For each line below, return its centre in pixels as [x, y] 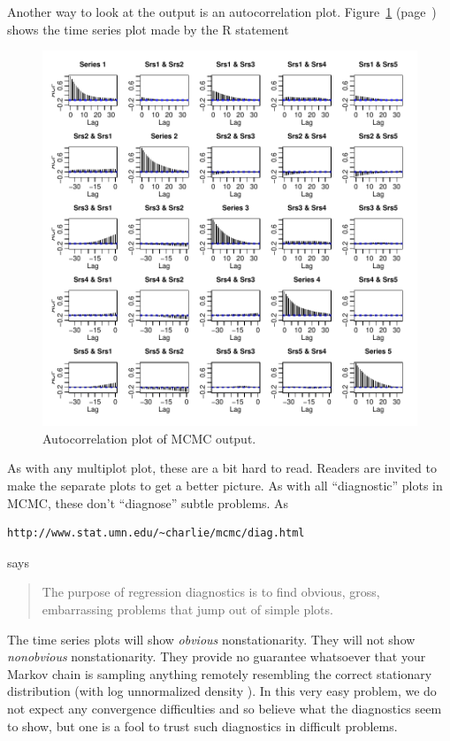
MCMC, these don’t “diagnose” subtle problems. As [148, 502]
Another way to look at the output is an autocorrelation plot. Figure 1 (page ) [222, 12]
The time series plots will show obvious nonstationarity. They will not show [211, 639]
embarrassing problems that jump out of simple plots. [187, 609]
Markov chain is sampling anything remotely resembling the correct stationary [220, 673]
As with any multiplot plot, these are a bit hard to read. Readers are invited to [222, 468]
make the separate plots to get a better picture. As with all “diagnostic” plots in [225, 485]
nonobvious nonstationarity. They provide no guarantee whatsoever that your [217, 656]
